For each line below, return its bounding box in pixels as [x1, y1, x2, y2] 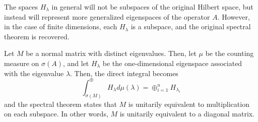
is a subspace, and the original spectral [131, 21, 251, 32]
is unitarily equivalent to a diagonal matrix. [119, 108, 255, 119]
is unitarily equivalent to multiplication [128, 98, 249, 109]
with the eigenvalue [4, 68, 64, 78]
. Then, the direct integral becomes [70, 68, 178, 78]
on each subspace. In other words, [4, 108, 108, 119]
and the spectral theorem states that [4, 98, 117, 109]
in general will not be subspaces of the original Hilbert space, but [51, 2, 253, 12]
